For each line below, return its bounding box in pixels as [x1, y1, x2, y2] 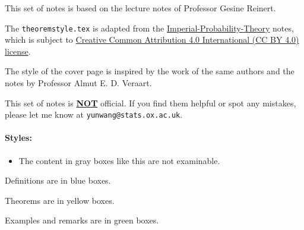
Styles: [5, 131, 32, 144]
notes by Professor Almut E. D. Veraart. [5, 77, 152, 89]
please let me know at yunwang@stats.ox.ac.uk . [5, 108, 183, 121]
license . [5, 45, 31, 57]
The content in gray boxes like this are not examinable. [18, 154, 220, 166]
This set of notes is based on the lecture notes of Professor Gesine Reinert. [5, 2, 276, 14]
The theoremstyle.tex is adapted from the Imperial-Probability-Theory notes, [5, 21, 294, 34]
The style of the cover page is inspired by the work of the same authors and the [5, 65, 294, 77]
